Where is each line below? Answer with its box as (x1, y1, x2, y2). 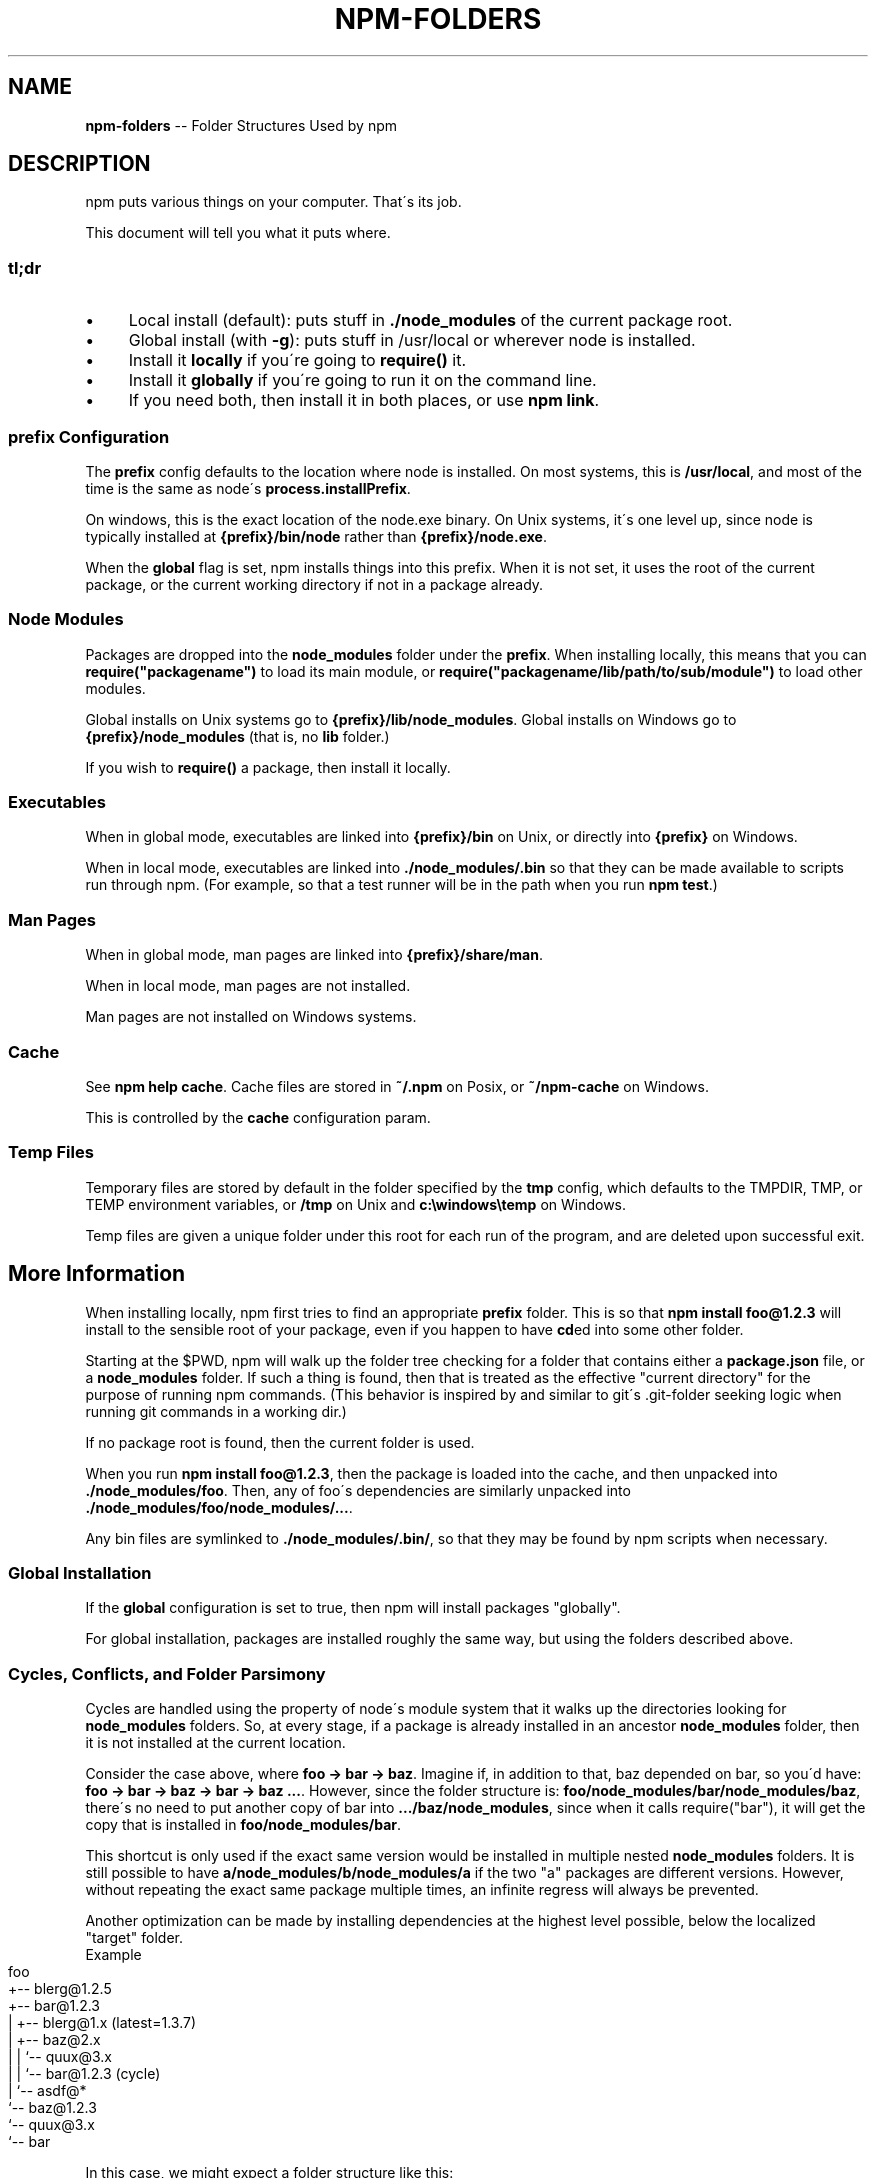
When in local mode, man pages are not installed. (85, 977, 411, 995)
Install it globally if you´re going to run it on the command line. (128, 370, 597, 391)
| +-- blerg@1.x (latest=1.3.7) (8, 2014, 196, 2032)
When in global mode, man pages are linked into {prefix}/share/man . (85, 946, 544, 964)
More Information (8, 1261, 186, 1287)
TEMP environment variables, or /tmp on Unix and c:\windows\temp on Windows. (85, 1195, 627, 1213)
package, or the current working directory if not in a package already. (85, 575, 544, 593)
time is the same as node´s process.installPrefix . (85, 479, 411, 497)
